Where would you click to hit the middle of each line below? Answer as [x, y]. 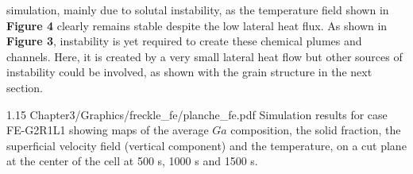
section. [25, 87]
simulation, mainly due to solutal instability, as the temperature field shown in [198, 10]
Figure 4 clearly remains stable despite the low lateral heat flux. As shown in [197, 25]
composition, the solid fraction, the [316, 130]
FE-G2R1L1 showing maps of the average [108, 130]
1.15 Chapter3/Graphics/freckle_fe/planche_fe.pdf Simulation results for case [197, 114]
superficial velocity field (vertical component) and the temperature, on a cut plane [206, 145]
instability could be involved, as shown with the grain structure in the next [189, 72]
